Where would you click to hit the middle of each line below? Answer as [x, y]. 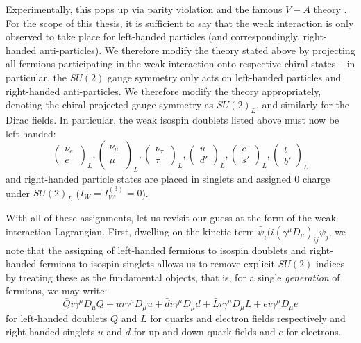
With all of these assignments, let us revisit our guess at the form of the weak [171, 218]
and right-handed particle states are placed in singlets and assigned [149, 178]
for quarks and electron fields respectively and [248, 318]
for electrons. [314, 332]
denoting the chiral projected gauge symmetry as [110, 104]
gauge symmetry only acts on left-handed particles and [224, 77]
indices [330, 263]
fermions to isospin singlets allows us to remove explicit [157, 263]
